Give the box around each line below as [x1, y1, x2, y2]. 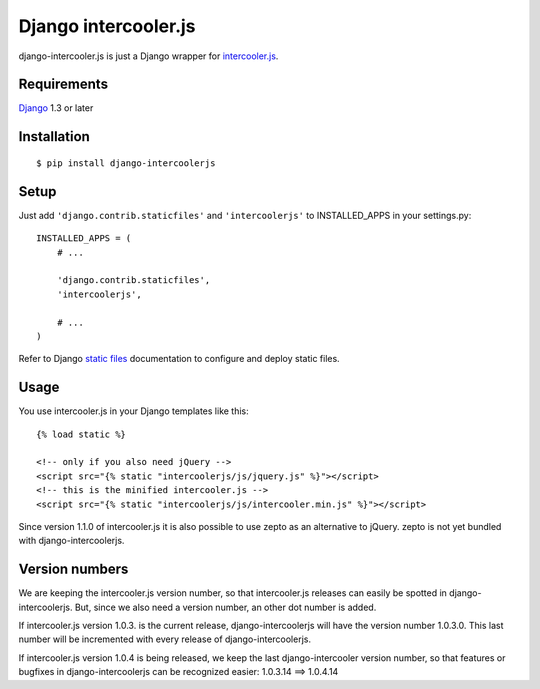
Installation [18, 128, 90, 145]
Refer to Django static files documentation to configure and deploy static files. [18, 353, 340, 365]
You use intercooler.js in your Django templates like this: [18, 405, 249, 417]
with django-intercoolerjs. [18, 535, 125, 547]
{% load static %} [36, 428, 127, 440]
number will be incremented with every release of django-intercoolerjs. [18, 633, 312, 645]
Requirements [18, 76, 109, 93]
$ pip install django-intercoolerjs [36, 157, 216, 169]
